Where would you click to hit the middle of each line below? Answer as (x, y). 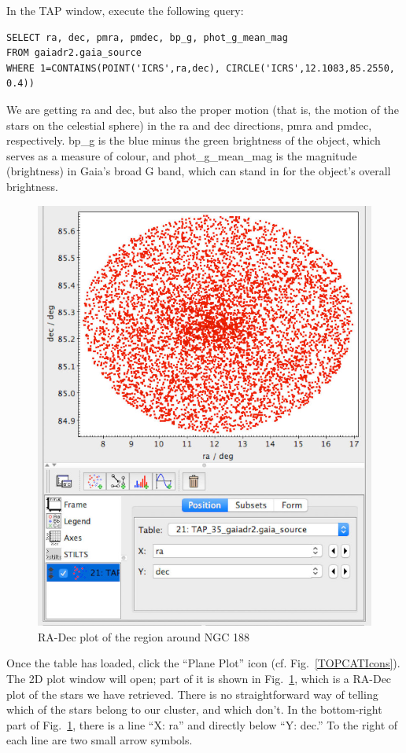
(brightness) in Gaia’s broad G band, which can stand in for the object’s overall (199, 171)
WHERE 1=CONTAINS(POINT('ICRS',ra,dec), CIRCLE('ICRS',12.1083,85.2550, (201, 68)
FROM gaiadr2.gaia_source (74, 53)
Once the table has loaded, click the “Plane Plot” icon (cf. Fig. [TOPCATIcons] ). (203, 663)
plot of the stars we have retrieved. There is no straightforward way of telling (192, 694)
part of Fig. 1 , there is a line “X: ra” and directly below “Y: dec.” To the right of (202, 724)
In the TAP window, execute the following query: (125, 10)
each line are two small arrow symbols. (100, 740)
